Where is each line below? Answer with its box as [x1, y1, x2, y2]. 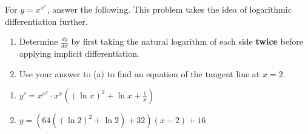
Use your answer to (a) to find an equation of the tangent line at [19, 67, 260, 80]
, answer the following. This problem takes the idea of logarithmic [47, 3, 292, 15]
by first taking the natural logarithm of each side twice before [71, 35, 303, 48]
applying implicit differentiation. [19, 47, 139, 60]
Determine [19, 35, 58, 48]
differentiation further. [5, 14, 88, 27]
